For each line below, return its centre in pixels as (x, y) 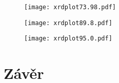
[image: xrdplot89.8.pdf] (68, 23)
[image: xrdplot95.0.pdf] (68, 39)
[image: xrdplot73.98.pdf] (70, 7)
